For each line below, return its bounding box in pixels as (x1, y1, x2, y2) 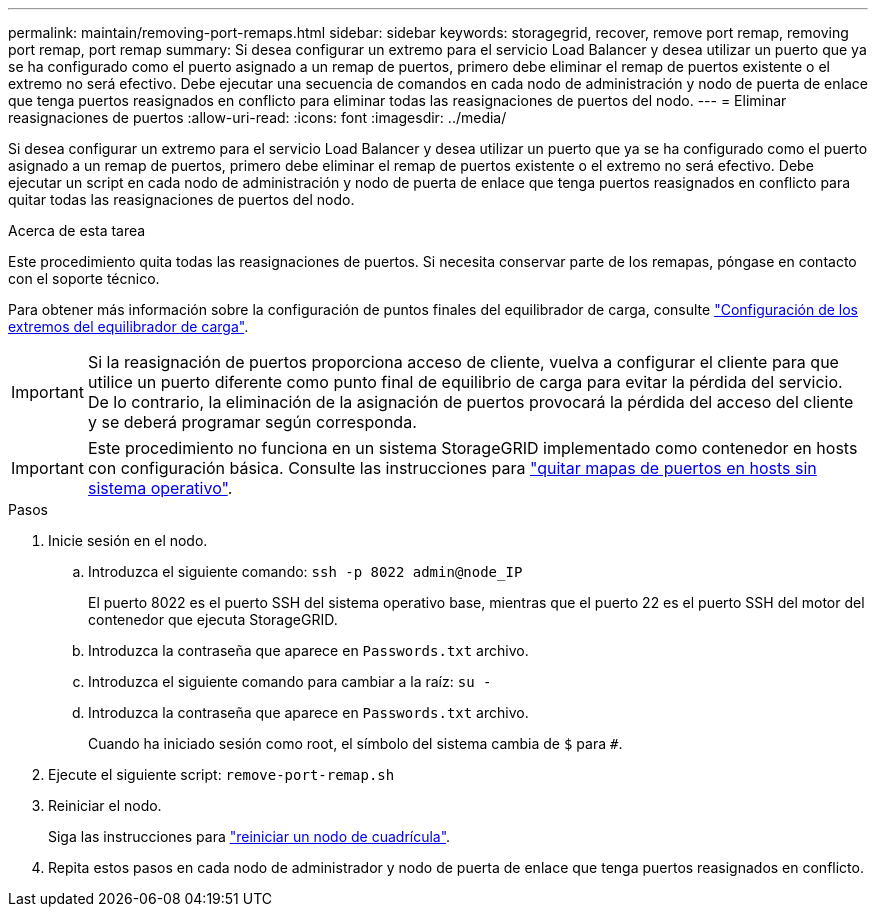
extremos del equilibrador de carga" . (8, 318, 249, 335)
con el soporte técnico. (8, 270, 160, 287)
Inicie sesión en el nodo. (48, 532, 208, 549)
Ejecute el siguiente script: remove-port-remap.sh (48, 766, 395, 783)
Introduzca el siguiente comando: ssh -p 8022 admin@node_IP (88, 563, 523, 580)
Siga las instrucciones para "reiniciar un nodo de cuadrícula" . (48, 828, 451, 845)
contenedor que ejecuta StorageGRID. (88, 611, 338, 628)
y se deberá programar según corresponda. (87, 412, 417, 432)
